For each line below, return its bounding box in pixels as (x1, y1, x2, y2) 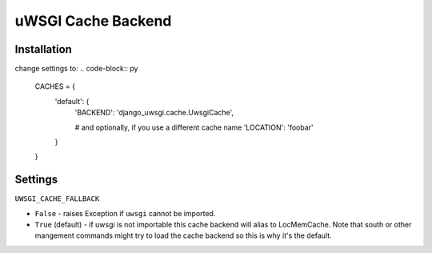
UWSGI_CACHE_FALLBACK (14, 195, 100, 203)
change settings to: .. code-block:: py (14, 64, 138, 74)
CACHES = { (34, 82, 76, 91)
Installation (14, 42, 72, 56)
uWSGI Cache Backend (14, 12, 172, 30)
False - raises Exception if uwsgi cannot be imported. (34, 208, 216, 218)
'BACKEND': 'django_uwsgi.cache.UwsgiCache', (74, 108, 234, 118)
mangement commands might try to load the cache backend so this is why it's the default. (34, 231, 332, 240)
